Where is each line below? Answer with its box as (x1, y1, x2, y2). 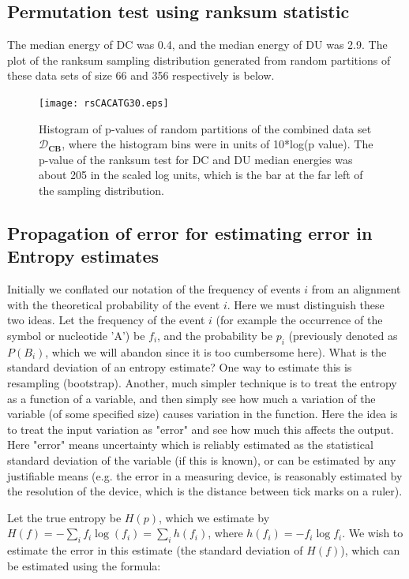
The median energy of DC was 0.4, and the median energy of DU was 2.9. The (7, 36, 388, 53)
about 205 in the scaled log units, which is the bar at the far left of (39, 166, 363, 183)
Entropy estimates (7, 244, 159, 268)
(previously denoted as (288, 327, 398, 343)
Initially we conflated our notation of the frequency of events (7, 281, 301, 297)
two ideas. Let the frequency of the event (7, 312, 205, 328)
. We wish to (342, 525, 403, 541)
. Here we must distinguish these (227, 296, 385, 312)
